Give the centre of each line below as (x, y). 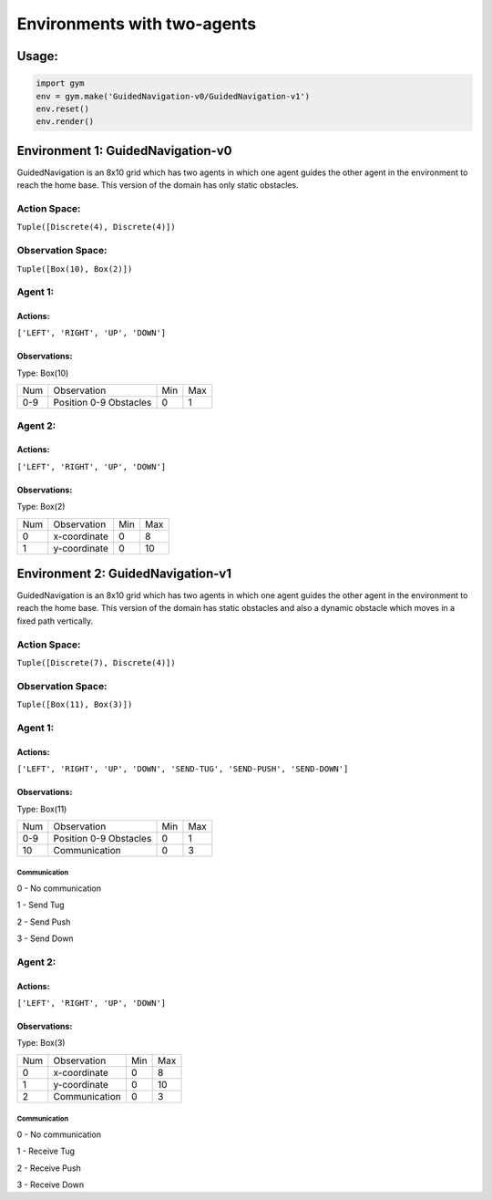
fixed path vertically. (55, 621)
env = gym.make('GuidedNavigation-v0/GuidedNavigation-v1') (173, 96)
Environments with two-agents (137, 24)
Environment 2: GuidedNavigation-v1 (124, 574)
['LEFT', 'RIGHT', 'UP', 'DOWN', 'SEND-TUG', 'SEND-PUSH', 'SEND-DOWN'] (183, 769)
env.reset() (63, 109)
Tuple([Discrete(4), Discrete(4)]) (97, 227)
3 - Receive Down (51, 1184)
